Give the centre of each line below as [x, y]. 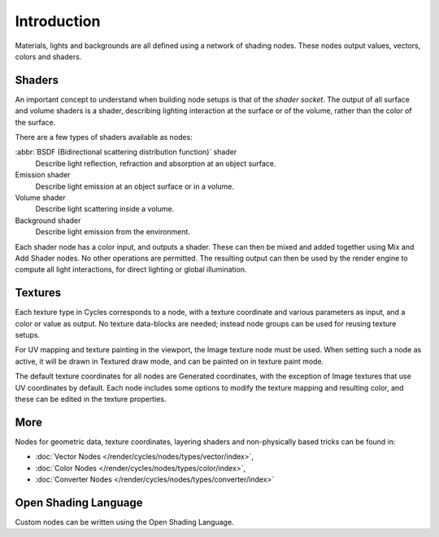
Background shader [48, 220]
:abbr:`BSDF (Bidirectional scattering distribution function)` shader [126, 152]
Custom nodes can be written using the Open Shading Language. [125, 522]
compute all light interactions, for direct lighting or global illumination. [131, 269]
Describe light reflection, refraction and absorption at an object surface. [156, 164]
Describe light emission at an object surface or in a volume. [135, 186]
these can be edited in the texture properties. [91, 399]
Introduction [58, 21]
